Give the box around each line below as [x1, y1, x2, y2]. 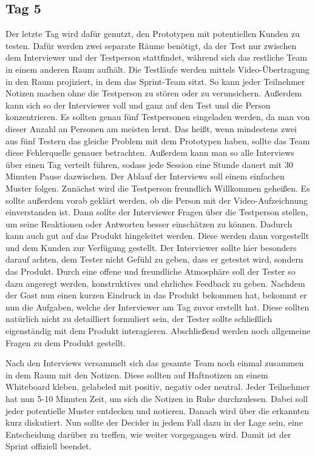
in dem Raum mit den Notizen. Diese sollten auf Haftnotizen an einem [5, 368, 268, 381]
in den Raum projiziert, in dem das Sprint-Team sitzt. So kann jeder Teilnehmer [5, 75, 305, 87]
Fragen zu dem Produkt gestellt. [5, 336, 126, 349]
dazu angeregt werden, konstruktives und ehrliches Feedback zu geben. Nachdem [5, 277, 305, 289]
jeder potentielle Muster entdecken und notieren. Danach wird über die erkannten [5, 404, 310, 417]
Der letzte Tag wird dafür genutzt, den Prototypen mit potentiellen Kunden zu [5, 27, 300, 40]
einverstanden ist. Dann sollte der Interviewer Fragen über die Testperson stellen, [5, 206, 308, 218]
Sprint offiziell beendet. [5, 440, 92, 452]
